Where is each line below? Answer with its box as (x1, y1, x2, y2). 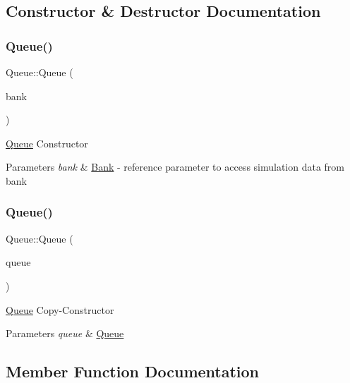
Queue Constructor (6, 135, 88, 150)
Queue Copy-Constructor (6, 302, 114, 317)
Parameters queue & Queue (6, 326, 124, 341)
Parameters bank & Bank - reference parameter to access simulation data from (6, 159, 345, 174)
